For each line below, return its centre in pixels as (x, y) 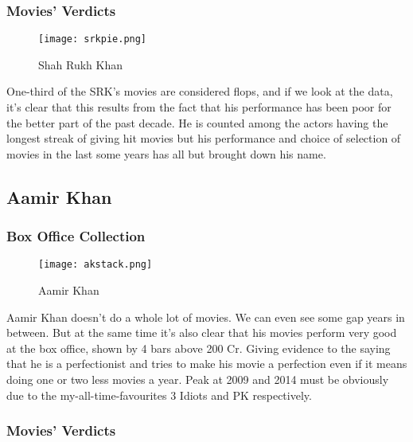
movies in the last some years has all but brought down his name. (166, 153)
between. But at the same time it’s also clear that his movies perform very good (202, 332)
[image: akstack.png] (95, 265)
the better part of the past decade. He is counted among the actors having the (197, 122)
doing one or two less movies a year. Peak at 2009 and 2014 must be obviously (198, 379)
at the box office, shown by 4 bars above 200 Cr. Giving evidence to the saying (199, 348)
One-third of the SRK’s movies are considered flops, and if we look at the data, (200, 91)
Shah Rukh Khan (81, 64)
